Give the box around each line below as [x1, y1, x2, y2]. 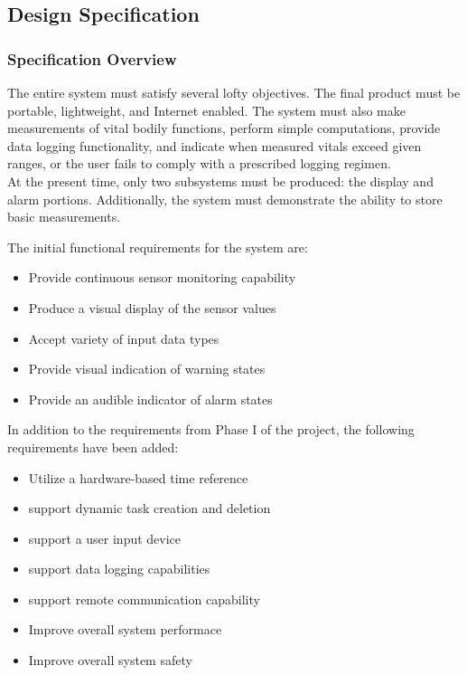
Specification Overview [7, 47, 177, 70]
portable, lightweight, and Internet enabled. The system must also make [7, 100, 406, 119]
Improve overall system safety [28, 651, 192, 670]
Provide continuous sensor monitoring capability [28, 268, 296, 287]
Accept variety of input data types [28, 328, 219, 347]
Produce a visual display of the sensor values [28, 298, 276, 317]
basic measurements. [7, 207, 121, 226]
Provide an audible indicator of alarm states [28, 389, 273, 408]
